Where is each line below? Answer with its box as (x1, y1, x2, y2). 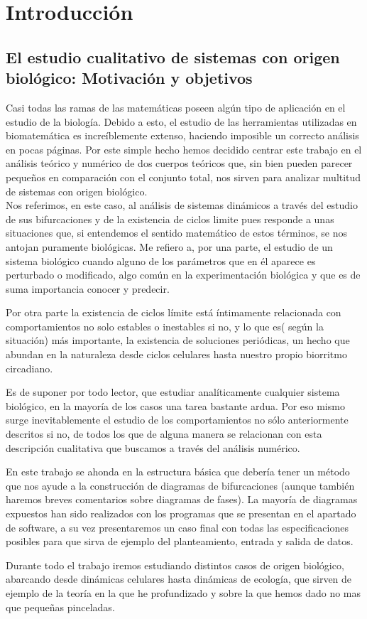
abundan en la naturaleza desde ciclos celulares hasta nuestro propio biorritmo (6, 347, 347, 362)
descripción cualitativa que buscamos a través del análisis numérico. (6, 440, 300, 455)
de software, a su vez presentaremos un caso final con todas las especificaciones (6, 520, 349, 534)
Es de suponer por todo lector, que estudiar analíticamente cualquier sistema (6, 384, 340, 399)
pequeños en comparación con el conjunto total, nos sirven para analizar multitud (6, 169, 361, 184)
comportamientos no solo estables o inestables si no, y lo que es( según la (6, 318, 324, 333)
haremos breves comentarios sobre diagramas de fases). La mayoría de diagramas (6, 492, 358, 507)
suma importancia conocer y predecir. (6, 281, 170, 296)
